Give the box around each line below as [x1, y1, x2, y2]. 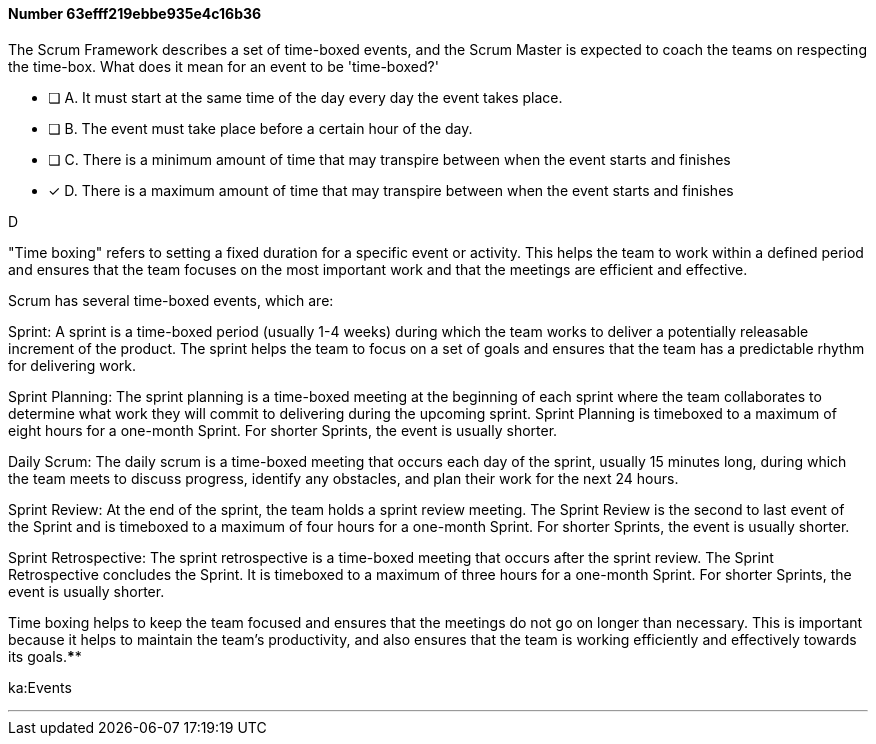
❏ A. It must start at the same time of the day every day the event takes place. [48, 88, 563, 106]
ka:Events [8, 678, 72, 696]
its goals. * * [8, 647, 82, 665]
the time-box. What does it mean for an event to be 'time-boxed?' [8, 57, 439, 75]
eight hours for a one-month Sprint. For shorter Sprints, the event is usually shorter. [8, 421, 558, 439]
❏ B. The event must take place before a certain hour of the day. [48, 119, 473, 137]
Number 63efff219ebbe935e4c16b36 [8, 5, 262, 22]
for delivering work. [8, 356, 137, 374]
